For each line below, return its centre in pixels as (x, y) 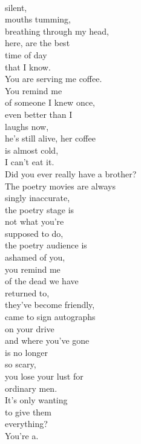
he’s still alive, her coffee (50, 138)
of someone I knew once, (50, 102)
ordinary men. (31, 388)
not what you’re (34, 221)
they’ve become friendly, (50, 305)
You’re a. (22, 435)
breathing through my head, (57, 31)
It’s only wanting (36, 400)
